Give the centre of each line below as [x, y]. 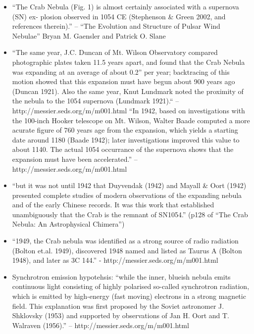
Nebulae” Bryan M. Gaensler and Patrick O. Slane [89, 35]
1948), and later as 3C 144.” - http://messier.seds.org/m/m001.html [115, 260]
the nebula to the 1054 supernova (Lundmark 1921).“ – [96, 101]
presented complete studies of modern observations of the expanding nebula [127, 195]
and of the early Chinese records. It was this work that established [113, 205]
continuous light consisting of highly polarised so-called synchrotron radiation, [131, 286]
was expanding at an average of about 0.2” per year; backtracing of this [121, 72]
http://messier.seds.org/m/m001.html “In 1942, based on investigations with [128, 110]
